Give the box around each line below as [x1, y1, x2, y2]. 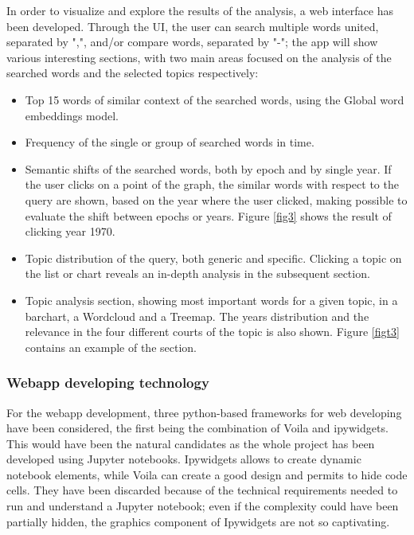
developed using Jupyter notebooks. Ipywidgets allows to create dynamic [6, 451, 361, 467]
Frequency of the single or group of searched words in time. [25, 134, 314, 150]
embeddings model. [25, 107, 119, 123]
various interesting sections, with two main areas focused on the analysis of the [6, 49, 392, 65]
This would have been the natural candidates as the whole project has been [6, 435, 375, 451]
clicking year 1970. [25, 223, 115, 240]
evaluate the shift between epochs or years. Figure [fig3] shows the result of [25, 207, 392, 224]
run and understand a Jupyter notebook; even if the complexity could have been [6, 498, 399, 514]
